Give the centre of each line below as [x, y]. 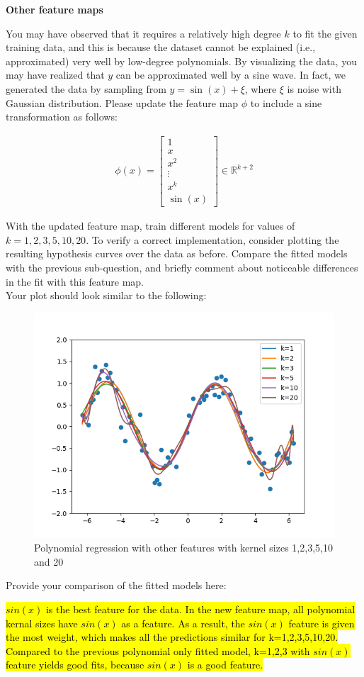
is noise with [314, 88]
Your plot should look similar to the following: [106, 295]
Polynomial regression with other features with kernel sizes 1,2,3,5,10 [183, 548]
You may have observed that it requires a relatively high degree [143, 33]
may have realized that [55, 75]
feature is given [322, 623]
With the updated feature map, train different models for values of [150, 226]
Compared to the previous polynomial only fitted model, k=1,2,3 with [158, 650]
